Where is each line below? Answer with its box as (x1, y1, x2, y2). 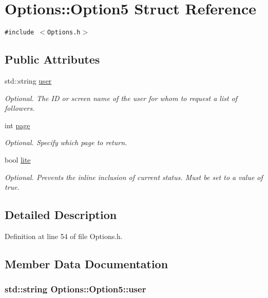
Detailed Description (5, 207, 117, 223)
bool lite (5, 154, 31, 165)
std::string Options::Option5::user (5, 283, 146, 295)
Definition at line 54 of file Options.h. (5, 230, 123, 241)
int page (5, 120, 30, 130)
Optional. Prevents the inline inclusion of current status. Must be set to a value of (5, 171, 263, 182)
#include (5, 29, 34, 36)
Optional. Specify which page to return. (5, 137, 127, 148)
